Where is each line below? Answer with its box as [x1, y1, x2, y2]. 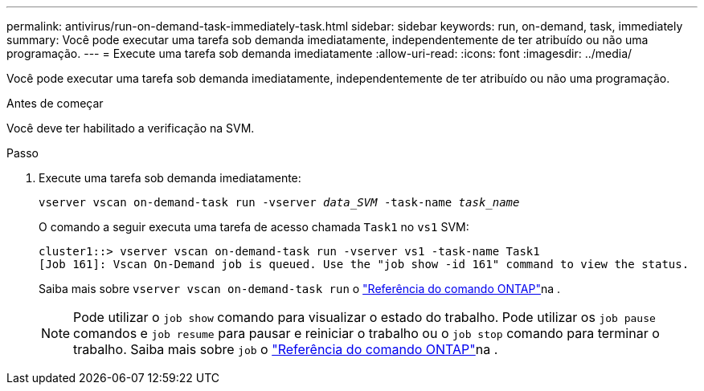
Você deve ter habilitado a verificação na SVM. [6, 121, 255, 135]
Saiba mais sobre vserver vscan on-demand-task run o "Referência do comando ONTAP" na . [39, 282, 561, 295]
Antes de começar [6, 96, 104, 110]
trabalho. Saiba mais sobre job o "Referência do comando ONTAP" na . [73, 341, 498, 357]
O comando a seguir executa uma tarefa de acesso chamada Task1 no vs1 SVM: [39, 220, 469, 234]
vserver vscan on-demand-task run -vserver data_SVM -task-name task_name [39, 196, 520, 209]
